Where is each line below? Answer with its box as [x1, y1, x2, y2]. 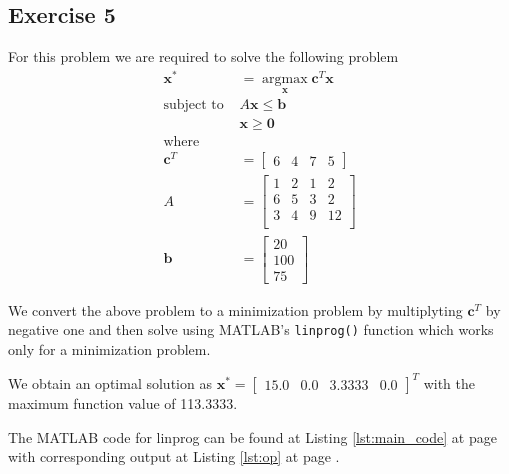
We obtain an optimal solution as [8, 372, 212, 393]
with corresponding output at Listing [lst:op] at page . [8, 446, 340, 467]
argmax [262, 71, 308, 86]
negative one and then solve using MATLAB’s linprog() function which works [8, 319, 494, 340]
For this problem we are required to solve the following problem [8, 46, 399, 67]
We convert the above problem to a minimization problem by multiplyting [8, 299, 463, 320]
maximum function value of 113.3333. [8, 392, 238, 413]
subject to [163, 98, 224, 113]
